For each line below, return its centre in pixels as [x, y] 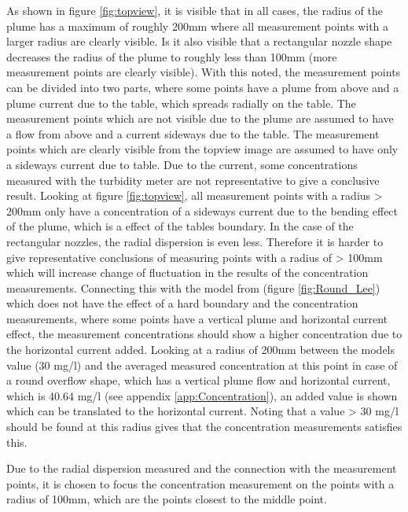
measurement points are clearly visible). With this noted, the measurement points [204, 72]
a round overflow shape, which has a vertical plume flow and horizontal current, [198, 380]
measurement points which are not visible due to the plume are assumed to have [200, 118]
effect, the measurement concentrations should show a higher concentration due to [204, 334]
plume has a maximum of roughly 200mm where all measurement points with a [198, 26]
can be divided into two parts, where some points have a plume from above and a [203, 87]
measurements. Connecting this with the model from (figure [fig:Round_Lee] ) [193, 287]
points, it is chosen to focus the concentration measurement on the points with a [200, 483]
